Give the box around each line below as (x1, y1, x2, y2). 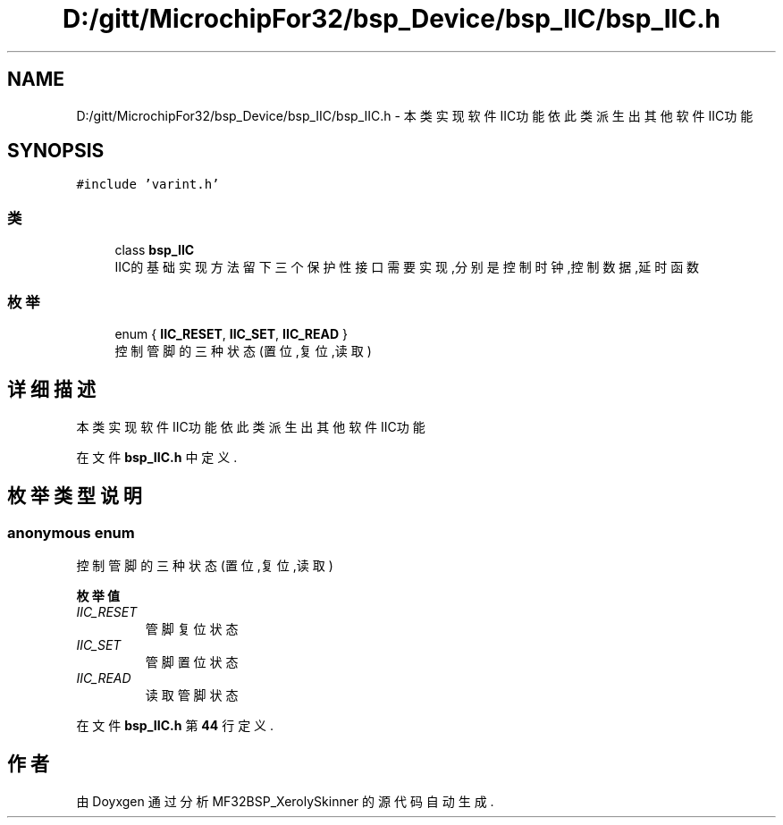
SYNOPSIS (7, 139, 105, 163)
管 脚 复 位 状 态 (145, 621, 239, 636)
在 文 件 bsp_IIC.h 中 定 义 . (76, 449, 238, 465)
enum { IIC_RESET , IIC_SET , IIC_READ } (114, 325, 349, 341)
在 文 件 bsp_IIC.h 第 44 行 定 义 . (76, 718, 274, 733)
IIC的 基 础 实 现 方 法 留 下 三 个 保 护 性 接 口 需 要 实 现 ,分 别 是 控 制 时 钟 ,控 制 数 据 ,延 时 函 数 (114, 259, 700, 275)
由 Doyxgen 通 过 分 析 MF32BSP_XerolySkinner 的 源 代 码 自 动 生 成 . (76, 793, 494, 809)
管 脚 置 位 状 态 (145, 654, 239, 669)
